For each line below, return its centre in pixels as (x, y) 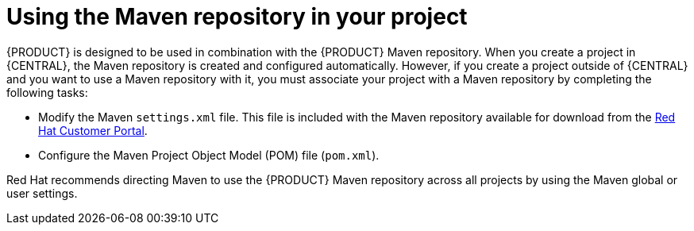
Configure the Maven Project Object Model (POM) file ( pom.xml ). (209, 155)
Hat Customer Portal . (93, 130)
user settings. (42, 193)
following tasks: (47, 92)
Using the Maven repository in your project (237, 17)
